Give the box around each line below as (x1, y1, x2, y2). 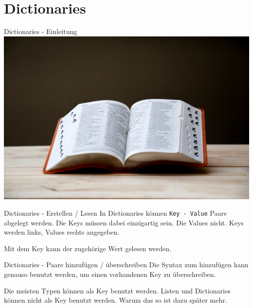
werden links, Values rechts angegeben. (4, 227, 120, 237)
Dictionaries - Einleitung (4, 26, 77, 36)
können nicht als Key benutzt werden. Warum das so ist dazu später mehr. (4, 295, 227, 305)
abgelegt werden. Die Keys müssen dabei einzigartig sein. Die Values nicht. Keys (4, 217, 244, 227)
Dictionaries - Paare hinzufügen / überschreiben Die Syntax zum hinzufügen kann (4, 259, 249, 270)
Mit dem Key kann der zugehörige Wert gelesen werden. (4, 243, 171, 253)
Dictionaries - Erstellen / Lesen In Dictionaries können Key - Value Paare (4, 207, 227, 218)
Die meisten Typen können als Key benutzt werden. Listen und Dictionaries (4, 285, 231, 295)
